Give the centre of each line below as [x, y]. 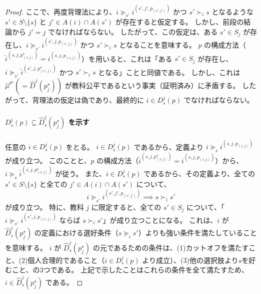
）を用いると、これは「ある [127, 58]
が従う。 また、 [80, 173]
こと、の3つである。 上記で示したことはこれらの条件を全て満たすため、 [130, 270]
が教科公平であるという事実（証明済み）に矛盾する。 [152, 85]
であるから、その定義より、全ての [199, 173]
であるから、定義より [169, 146]
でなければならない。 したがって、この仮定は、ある [133, 31]
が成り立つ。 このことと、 [48, 160]
